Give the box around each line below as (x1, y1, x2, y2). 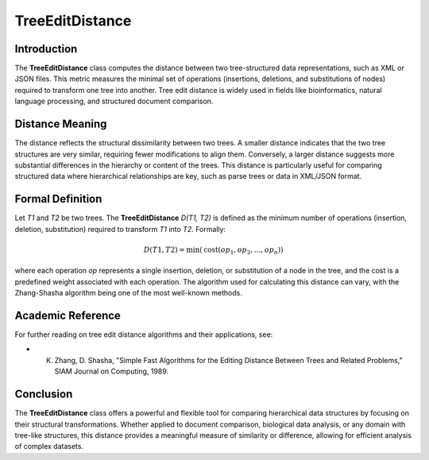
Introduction (14, 42, 78, 56)
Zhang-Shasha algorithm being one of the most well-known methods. (14, 288, 242, 298)
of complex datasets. (14, 442, 83, 451)
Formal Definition (14, 192, 102, 206)
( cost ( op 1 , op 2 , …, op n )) (199, 245, 284, 256)
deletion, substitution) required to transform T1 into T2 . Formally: (14, 224, 226, 234)
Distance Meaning (14, 118, 107, 131)
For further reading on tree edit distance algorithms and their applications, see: (14, 330, 273, 339)
